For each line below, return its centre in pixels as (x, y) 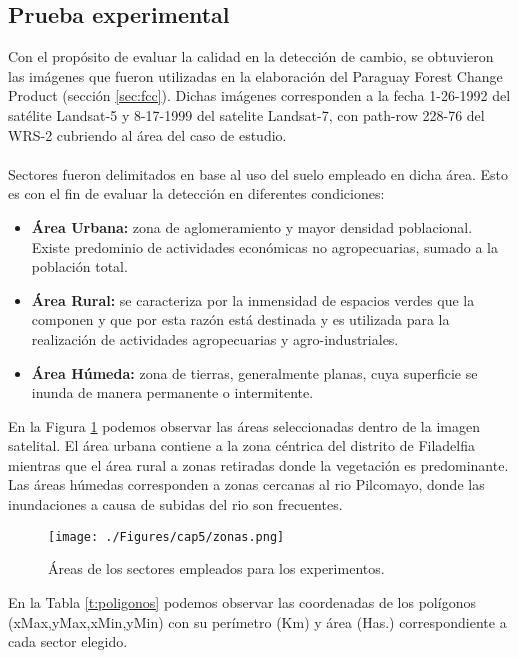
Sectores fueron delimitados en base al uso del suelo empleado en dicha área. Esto (258, 173)
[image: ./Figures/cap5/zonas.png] (166, 536)
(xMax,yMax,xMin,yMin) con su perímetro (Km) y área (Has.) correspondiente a (257, 621)
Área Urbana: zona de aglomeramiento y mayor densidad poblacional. (252, 226)
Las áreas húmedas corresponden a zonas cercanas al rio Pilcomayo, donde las (246, 484)
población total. (79, 266)
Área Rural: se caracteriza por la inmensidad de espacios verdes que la (253, 299)
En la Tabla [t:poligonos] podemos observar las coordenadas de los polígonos (242, 601)
